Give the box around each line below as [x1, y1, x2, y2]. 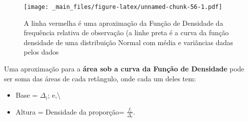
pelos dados [24, 47, 59, 57]
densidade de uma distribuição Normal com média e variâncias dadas [24, 37, 233, 47]
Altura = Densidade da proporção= [15, 106, 125, 117]
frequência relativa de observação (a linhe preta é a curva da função [24, 27, 229, 38]
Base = [15, 90, 38, 100]
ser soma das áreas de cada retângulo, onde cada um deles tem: [4, 73, 196, 83]
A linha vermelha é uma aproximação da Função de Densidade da [24, 17, 223, 28]
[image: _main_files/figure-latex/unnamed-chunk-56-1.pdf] [24, 3, 222, 10]
